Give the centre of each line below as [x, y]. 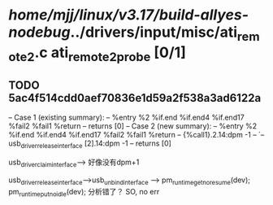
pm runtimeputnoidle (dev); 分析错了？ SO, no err [84, 192]
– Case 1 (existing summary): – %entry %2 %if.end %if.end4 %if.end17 [127, 118]
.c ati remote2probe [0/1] [110, 54]
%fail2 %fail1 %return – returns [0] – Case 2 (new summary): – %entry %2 [133, 126]
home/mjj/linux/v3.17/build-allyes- [129, 15]
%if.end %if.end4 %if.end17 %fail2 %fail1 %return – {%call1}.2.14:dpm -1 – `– [136, 135]
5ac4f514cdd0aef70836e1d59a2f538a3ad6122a [135, 98]
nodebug [39, 32]
